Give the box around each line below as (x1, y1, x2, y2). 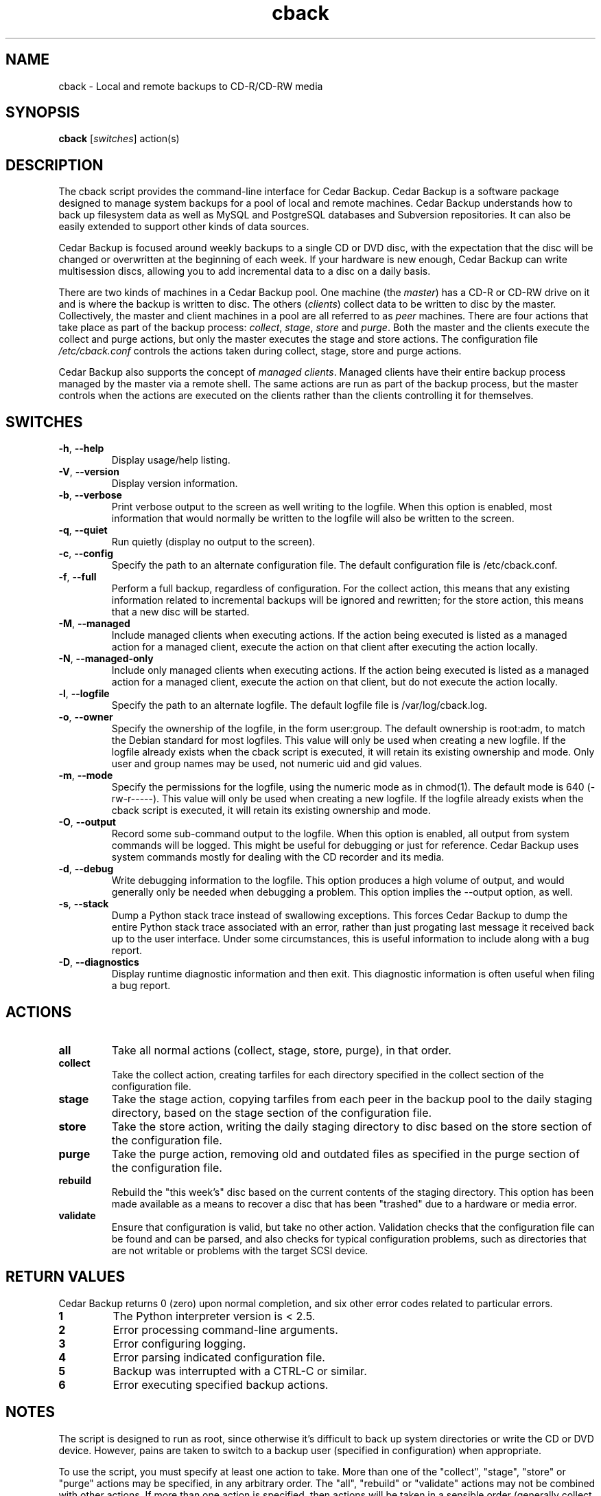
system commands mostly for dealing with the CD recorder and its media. (111, 851, 445, 863)
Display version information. (111, 477, 238, 490)
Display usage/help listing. (111, 454, 231, 466)
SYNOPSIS (5, 104, 80, 122)
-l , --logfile (58, 688, 110, 700)
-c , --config (58, 547, 114, 560)
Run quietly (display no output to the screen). (111, 536, 316, 548)
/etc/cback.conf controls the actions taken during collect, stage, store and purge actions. (58, 345, 462, 357)
